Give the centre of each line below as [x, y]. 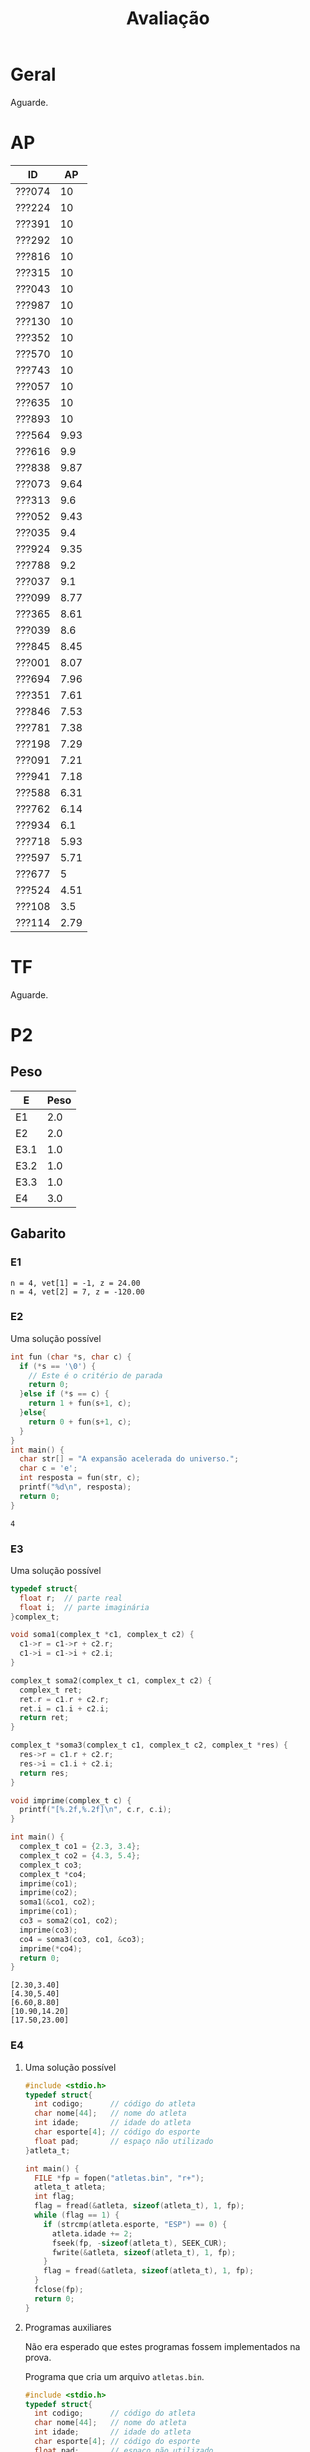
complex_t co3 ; [51, 1865]
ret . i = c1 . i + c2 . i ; [64, 1708]
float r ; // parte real [71, 1598]
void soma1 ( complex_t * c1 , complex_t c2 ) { [102, 1635]
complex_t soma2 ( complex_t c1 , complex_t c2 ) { [111, 1680]
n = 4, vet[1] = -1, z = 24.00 [75, 1283]
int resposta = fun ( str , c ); [80, 1478]
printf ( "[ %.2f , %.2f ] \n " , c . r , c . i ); [95, 1810]
